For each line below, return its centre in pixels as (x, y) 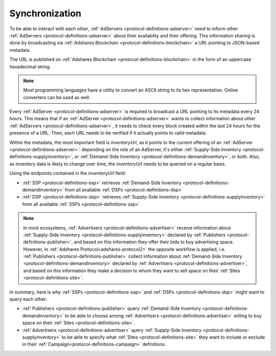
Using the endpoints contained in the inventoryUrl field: (68, 173)
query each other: (28, 299)
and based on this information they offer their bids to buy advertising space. (154, 242)
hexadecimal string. (30, 66)
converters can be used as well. (57, 97)
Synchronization (45, 13)
